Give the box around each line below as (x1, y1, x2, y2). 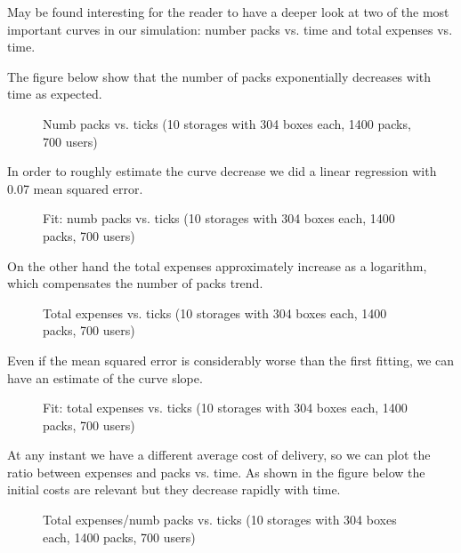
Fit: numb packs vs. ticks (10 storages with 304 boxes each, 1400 (43, 209, 395, 228)
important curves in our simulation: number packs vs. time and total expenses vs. (7, 20, 453, 38)
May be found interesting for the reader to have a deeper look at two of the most (7, 3, 449, 20)
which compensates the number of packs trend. (7, 274, 263, 293)
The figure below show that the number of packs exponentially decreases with (7, 67, 432, 85)
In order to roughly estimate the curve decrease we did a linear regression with (7, 162, 437, 180)
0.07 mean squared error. (7, 179, 143, 197)
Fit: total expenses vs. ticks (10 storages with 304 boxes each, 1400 (43, 398, 408, 417)
